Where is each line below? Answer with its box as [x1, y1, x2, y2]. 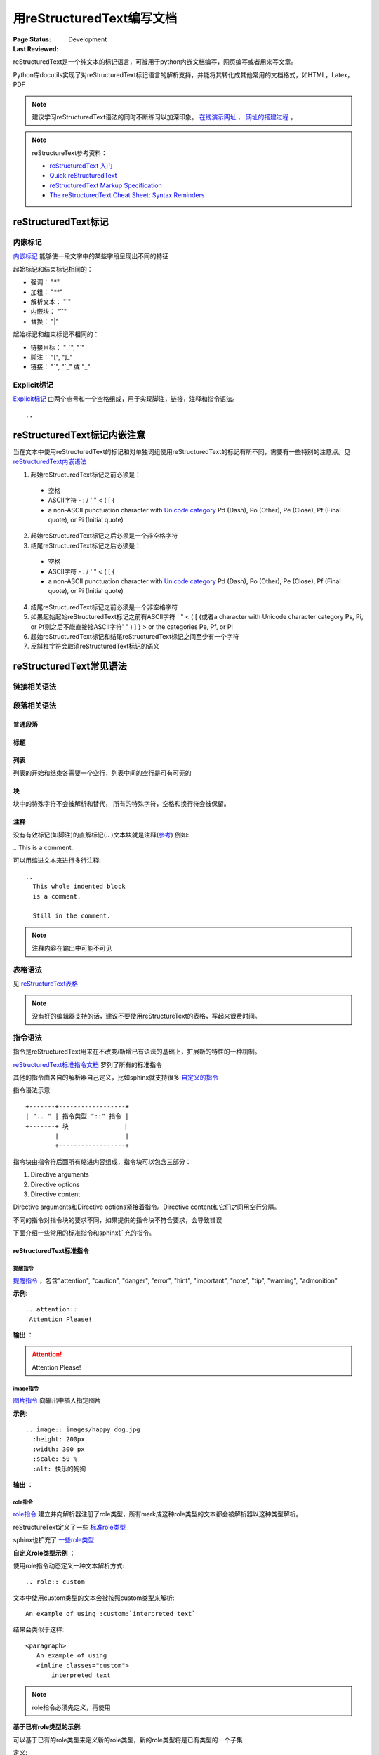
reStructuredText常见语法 [13, 661, 128, 673]
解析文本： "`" [30, 297, 72, 305]
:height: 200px [32, 1436, 85, 1443]
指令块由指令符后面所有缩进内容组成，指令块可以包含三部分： [13, 1157, 192, 1165]
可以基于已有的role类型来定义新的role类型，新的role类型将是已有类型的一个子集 [13, 1735, 243, 1744]
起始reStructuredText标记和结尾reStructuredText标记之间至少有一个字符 [30, 632, 239, 640]
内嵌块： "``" [30, 307, 67, 316]
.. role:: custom [25, 1578, 85, 1586]
